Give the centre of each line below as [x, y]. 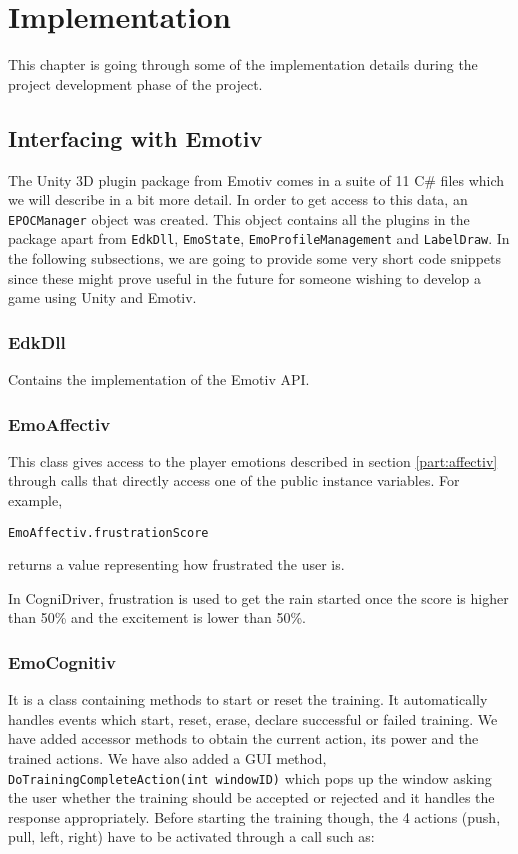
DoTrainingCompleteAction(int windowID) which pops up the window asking [250, 777]
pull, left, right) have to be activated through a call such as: [191, 836]
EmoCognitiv [62, 661]
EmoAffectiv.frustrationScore [108, 532]
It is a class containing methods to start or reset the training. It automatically [248, 699]
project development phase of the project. [135, 83]
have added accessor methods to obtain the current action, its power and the [243, 738]
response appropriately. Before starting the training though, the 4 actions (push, [254, 816]
